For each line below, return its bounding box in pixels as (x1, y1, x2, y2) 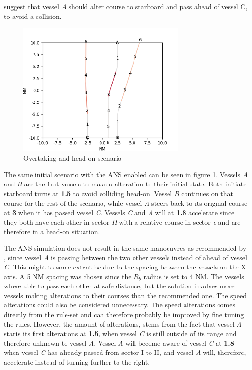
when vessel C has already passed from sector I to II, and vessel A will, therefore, (4, 347, 246, 357)
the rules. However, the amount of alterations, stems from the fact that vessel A (4, 319, 242, 329)
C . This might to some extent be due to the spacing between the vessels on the (4, 262, 239, 272)
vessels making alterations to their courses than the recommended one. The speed (4, 290, 247, 300)
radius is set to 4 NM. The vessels (143, 271, 244, 281)
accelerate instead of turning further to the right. (4, 357, 150, 367)
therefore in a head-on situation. (4, 226, 100, 236)
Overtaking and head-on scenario (23, 153, 122, 163)
